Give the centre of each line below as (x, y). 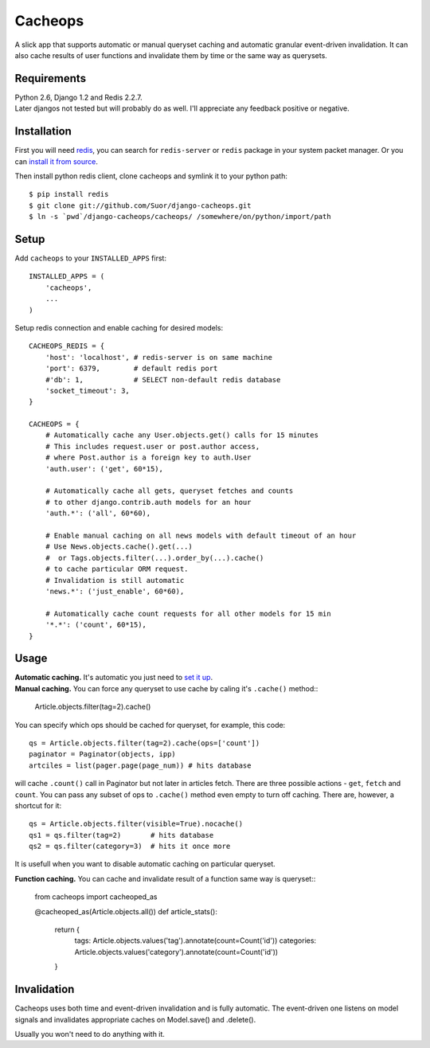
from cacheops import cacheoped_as (96, 897)
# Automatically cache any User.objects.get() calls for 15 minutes (182, 435)
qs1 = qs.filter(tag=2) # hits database (121, 835)
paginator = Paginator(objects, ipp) (103, 754)
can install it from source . (57, 161)
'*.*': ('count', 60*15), (96, 625)
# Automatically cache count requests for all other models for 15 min (188, 614)
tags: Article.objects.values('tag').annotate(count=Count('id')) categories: (195, 940)
